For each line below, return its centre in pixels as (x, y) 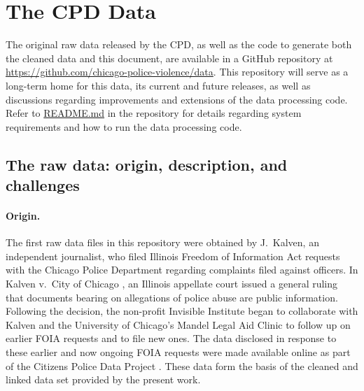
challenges (43, 185)
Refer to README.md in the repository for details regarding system (154, 113)
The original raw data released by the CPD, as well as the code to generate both (179, 44)
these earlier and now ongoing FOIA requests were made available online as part (178, 352)
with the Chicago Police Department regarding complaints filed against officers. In (182, 270)
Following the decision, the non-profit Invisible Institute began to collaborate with (182, 311)
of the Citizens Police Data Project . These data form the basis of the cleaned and (182, 365)
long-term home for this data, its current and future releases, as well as (158, 85)
